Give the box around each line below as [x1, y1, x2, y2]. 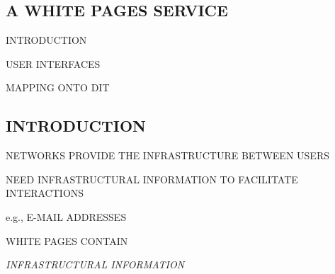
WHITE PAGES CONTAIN [6, 233, 128, 248]
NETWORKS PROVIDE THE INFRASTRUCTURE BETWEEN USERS [6, 148, 329, 163]
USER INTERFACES [6, 56, 101, 71]
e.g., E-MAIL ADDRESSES [6, 209, 127, 224]
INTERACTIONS [6, 185, 84, 200]
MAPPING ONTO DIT [6, 80, 110, 95]
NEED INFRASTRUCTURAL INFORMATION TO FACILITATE [6, 171, 298, 186]
